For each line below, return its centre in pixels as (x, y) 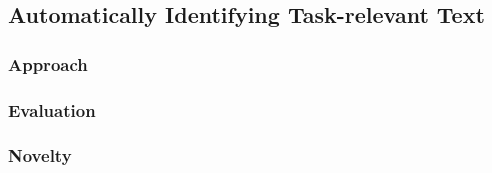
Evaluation (52, 109)
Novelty (40, 155)
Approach (48, 63)
